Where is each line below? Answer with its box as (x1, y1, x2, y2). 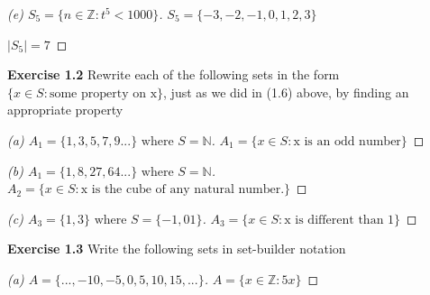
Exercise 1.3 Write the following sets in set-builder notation (7, 239, 346, 258)
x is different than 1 (284, 213, 395, 226)
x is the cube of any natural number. (80, 183, 285, 197)
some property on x (49, 87, 158, 100)
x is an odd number (293, 134, 401, 148)
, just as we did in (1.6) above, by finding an (163, 82, 409, 101)
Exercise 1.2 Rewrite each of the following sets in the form (7, 65, 340, 84)
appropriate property (7, 100, 124, 119)
